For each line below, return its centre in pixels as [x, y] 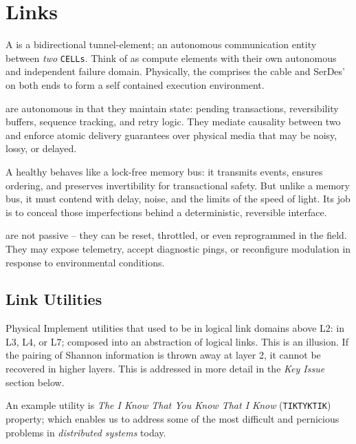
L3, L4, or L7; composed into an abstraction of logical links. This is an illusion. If [177, 341]
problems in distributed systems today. [86, 432]
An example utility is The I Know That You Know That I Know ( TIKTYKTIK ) [168, 405]
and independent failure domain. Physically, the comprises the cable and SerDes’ [175, 71]
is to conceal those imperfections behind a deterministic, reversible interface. [166, 212]
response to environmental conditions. [85, 262]
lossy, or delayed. [41, 148]
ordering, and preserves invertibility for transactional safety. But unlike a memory [178, 185]
